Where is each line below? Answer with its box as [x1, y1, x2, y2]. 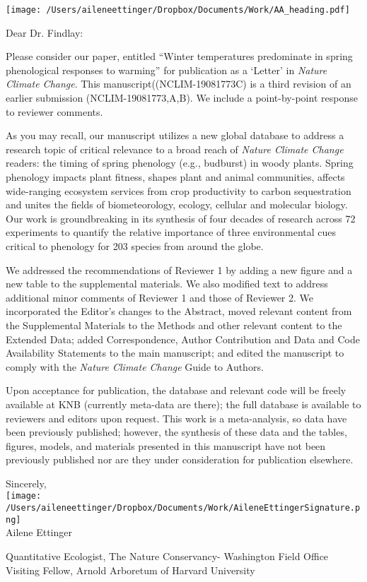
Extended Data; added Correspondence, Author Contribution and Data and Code [6, 331, 361, 346]
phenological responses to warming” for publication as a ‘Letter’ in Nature [6, 62, 327, 77]
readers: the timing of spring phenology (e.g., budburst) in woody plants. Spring [6, 155, 354, 170]
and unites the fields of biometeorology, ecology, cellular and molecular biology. [6, 197, 348, 212]
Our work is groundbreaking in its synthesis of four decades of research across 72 [6, 210, 356, 225]
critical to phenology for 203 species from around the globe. [6, 238, 264, 253]
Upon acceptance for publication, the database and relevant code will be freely [6, 383, 346, 398]
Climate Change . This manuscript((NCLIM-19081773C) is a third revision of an [6, 76, 351, 91]
